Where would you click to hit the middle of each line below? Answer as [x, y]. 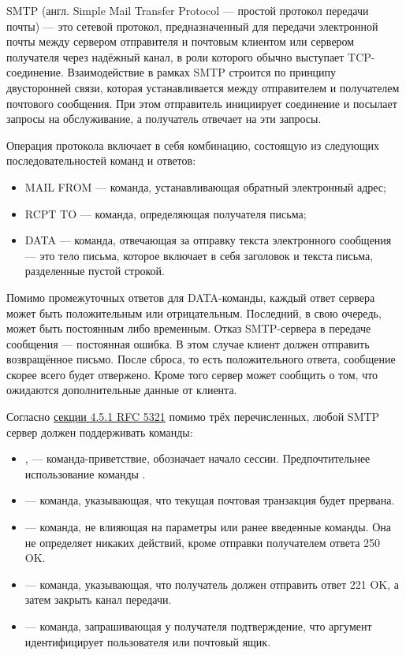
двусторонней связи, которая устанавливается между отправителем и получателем [203, 87]
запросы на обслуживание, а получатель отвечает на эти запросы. [164, 119]
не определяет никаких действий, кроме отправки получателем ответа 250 [203, 542]
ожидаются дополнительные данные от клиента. [122, 390]
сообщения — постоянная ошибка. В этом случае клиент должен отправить [188, 343]
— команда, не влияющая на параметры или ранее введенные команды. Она [208, 527]
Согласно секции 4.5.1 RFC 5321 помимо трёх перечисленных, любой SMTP [193, 417]
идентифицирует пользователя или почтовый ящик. [148, 641]
